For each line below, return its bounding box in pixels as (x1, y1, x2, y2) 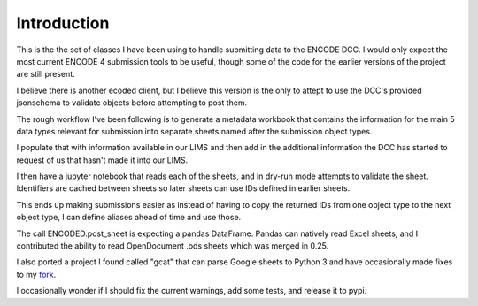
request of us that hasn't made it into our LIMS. (16, 155, 189, 165)
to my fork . (16, 269, 57, 279)
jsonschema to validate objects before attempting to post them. (16, 97, 248, 108)
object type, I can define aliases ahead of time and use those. (16, 212, 242, 223)
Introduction (16, 13, 110, 33)
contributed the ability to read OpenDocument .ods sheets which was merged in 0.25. (16, 241, 329, 251)
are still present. (16, 69, 75, 80)
